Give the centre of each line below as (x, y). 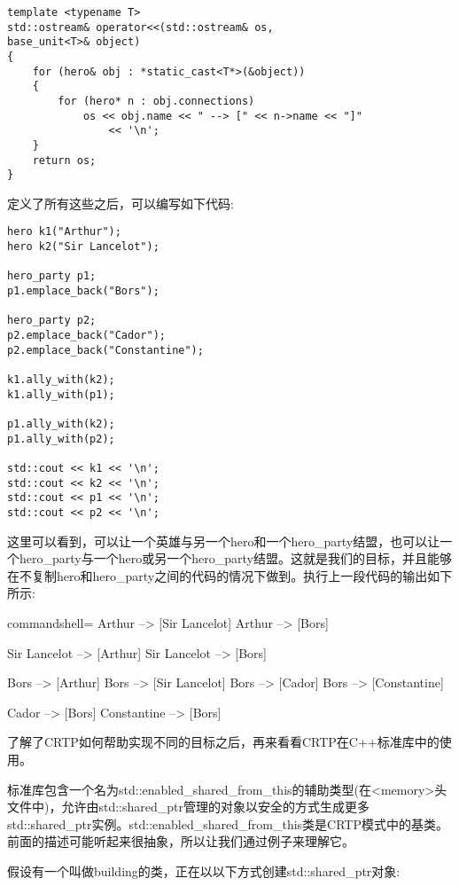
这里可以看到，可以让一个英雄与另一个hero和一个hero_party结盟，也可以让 (224, 541)
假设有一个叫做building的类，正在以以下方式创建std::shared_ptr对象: (204, 870)
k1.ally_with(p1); (61, 394)
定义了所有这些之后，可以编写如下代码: (121, 203)
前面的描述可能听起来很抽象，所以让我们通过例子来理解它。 (181, 841)
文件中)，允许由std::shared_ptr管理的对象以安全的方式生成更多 (188, 807)
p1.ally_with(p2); (61, 439)
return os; (64, 160)
